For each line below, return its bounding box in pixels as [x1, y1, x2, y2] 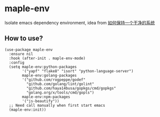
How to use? [4, 34, 43, 43]
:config [9, 60, 25, 65]
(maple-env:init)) [9, 107, 47, 112]
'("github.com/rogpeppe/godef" [22, 77, 86, 82]
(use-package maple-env [4, 47, 53, 52]
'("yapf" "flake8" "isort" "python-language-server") [22, 69, 134, 73]
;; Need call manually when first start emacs [9, 103, 105, 108]
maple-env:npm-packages [22, 94, 70, 99]
